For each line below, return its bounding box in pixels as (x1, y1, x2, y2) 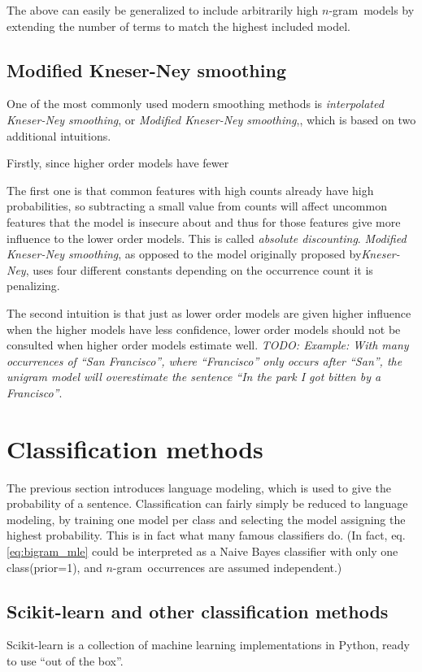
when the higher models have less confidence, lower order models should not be (7, 320, 401, 337)
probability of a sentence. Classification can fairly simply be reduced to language (7, 495, 408, 512)
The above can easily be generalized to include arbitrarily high (7, 2, 319, 18)
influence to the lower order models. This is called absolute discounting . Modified (7, 229, 407, 246)
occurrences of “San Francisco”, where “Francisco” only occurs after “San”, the (7, 352, 402, 369)
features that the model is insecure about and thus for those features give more (7, 213, 401, 230)
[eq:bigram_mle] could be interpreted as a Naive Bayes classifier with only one (7, 542, 398, 559)
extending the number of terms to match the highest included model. (7, 17, 350, 34)
